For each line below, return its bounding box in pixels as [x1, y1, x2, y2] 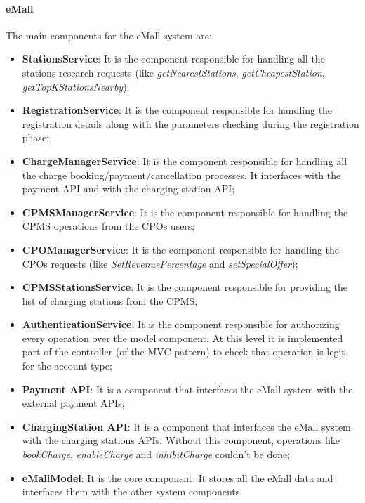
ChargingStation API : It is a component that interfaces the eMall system [22, 419, 351, 433]
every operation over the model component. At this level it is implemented [22, 330, 343, 345]
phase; [22, 130, 49, 145]
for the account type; [22, 358, 112, 373]
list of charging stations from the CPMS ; [22, 293, 198, 308]
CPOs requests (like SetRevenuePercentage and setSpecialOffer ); [22, 256, 298, 270]
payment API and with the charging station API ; [22, 181, 235, 196]
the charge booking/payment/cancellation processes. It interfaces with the [22, 167, 341, 182]
